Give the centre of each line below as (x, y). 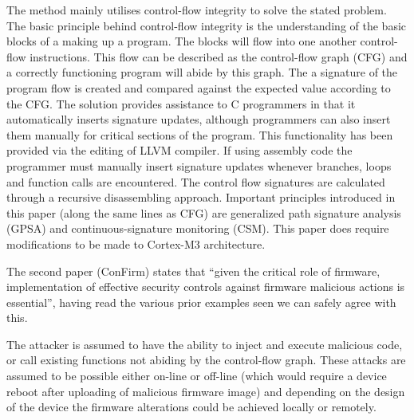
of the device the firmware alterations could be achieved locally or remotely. (191, 407)
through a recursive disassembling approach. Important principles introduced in (201, 197)
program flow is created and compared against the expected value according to (199, 87)
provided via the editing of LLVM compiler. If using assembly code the (179, 150)
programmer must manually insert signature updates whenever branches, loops (199, 165)
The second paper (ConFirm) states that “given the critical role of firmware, (193, 271)
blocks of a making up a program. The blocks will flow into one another (181, 41)
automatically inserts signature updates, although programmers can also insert (199, 119)
